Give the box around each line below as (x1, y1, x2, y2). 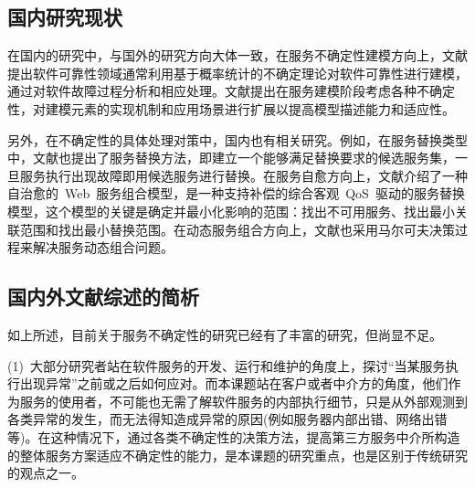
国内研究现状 (7, 3, 122, 31)
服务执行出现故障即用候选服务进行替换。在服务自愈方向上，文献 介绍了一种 (19, 165, 468, 185)
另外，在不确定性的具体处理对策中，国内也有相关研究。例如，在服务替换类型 (7, 130, 468, 149)
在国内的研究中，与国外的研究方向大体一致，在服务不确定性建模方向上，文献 (7, 46, 468, 65)
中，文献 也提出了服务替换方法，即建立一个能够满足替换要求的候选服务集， (7, 148, 455, 167)
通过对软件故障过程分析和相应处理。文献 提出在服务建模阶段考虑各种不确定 (7, 81, 455, 101)
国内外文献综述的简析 (7, 282, 199, 311)
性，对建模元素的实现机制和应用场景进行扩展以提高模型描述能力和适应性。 (7, 99, 455, 118)
